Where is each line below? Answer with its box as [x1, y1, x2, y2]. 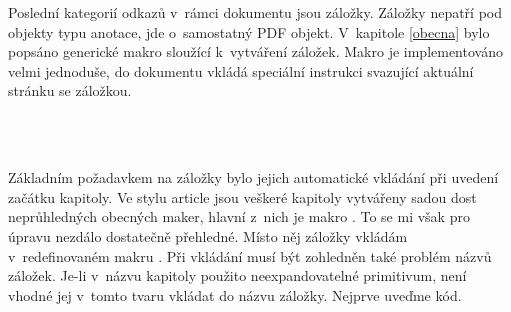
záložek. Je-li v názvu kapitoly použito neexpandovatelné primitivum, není [8, 265, 467, 286]
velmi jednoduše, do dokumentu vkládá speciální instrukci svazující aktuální [8, 60, 474, 81]
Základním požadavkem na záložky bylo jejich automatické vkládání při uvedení [8, 167, 499, 188]
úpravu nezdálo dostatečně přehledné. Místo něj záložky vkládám [8, 225, 408, 246]
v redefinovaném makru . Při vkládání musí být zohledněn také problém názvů [8, 245, 492, 266]
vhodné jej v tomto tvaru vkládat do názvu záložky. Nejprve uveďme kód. [8, 284, 462, 305]
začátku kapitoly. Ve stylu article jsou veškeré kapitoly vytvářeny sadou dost [8, 186, 477, 207]
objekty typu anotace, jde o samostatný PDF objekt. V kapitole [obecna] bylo [8, 21, 490, 42]
